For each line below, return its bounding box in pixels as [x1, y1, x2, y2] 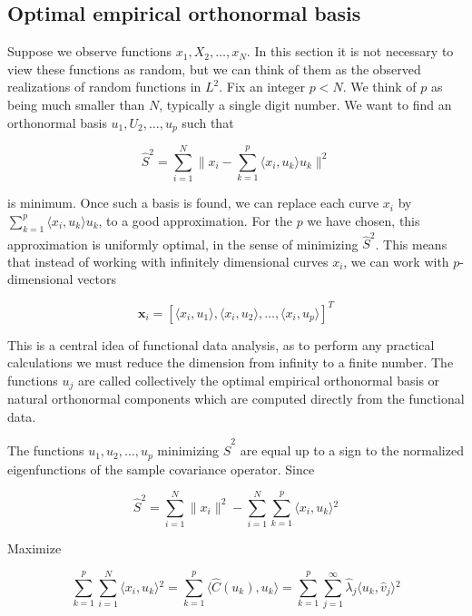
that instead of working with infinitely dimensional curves [7, 251, 329, 270]
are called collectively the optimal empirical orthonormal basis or [77, 370, 440, 389]
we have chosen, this [307, 210, 420, 230]
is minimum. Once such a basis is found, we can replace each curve [7, 193, 379, 212]
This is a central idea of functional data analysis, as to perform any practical [7, 335, 435, 354]
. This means [375, 234, 447, 253]
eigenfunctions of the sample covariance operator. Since [7, 459, 315, 478]
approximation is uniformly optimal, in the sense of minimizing [7, 234, 359, 253]
